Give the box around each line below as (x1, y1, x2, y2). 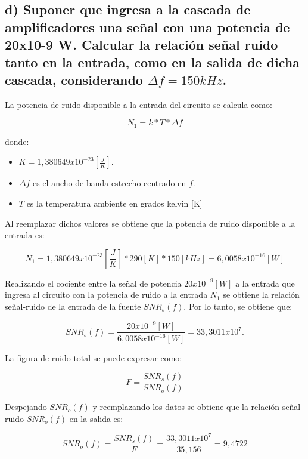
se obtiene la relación (223, 288, 300, 301)
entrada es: (5, 229, 45, 241)
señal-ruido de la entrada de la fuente (5, 300, 141, 312)
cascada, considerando (5, 70, 143, 88)
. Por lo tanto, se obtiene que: (183, 300, 293, 312)
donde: (5, 135, 29, 147)
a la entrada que (235, 276, 295, 289)
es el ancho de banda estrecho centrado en (33, 177, 186, 189)
